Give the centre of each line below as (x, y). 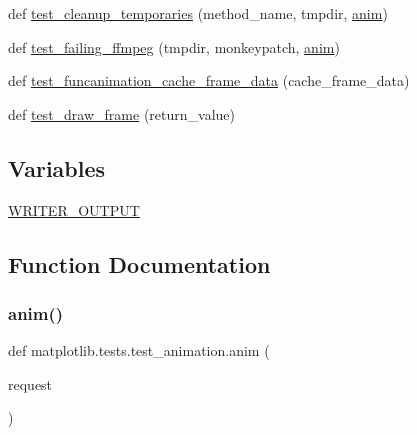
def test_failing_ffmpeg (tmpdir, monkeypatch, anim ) (174, 46)
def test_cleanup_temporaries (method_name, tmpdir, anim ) (198, 13)
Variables (57, 167)
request (30, 383)
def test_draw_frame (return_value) (121, 113)
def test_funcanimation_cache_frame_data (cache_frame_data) (209, 80)
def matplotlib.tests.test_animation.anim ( (139, 350)
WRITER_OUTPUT (74, 209)
